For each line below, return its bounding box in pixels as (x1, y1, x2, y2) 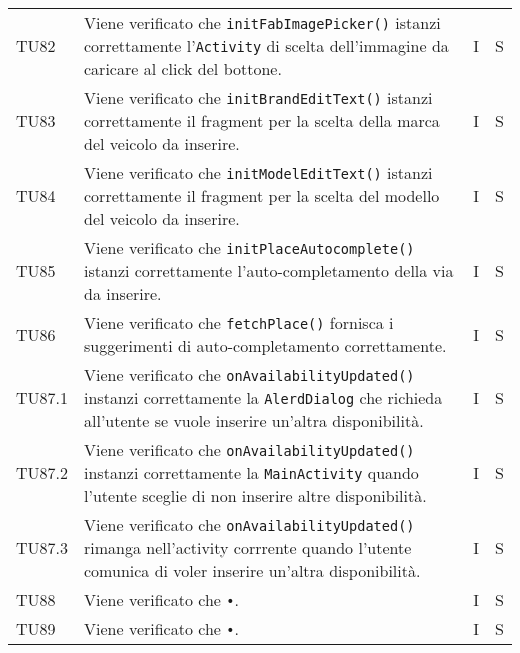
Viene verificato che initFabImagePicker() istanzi (84, 11, 441, 34)
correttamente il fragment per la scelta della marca (84, 109, 440, 132)
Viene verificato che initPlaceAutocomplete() (84, 236, 415, 259)
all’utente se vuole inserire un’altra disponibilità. (84, 409, 424, 432)
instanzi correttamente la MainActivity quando (84, 461, 419, 484)
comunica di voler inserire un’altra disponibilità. (84, 559, 421, 582)
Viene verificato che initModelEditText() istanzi (84, 161, 433, 184)
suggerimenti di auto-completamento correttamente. (84, 334, 447, 357)
